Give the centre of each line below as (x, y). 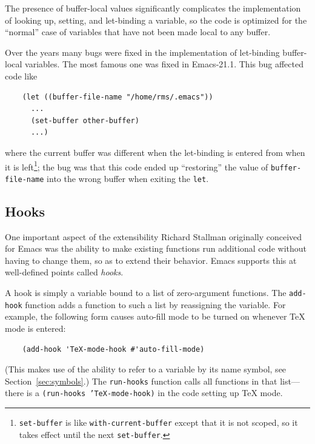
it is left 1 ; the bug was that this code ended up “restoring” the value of (137, 166)
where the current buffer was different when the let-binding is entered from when (155, 152)
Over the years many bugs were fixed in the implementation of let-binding (142, 52)
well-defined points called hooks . (64, 272)
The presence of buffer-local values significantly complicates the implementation (153, 8)
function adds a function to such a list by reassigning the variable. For (155, 304)
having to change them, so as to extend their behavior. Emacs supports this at (151, 260)
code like (21, 76)
